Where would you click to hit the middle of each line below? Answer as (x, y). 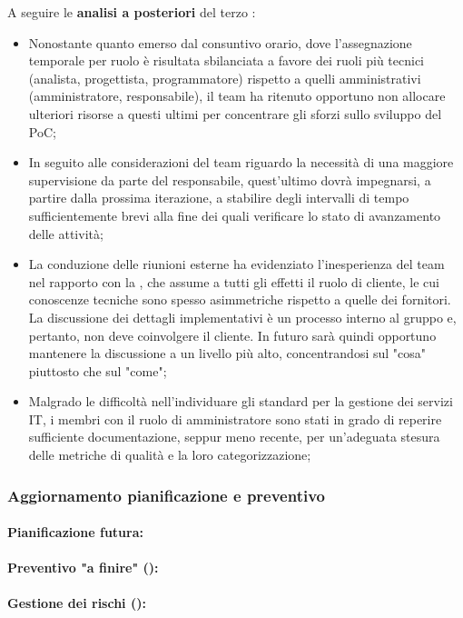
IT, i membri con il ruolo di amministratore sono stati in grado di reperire (235, 419)
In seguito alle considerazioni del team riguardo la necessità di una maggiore (241, 162)
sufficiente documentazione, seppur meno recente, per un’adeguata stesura (234, 437)
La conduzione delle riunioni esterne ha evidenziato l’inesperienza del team (236, 264)
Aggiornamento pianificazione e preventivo (167, 495)
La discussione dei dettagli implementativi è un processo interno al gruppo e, (242, 317)
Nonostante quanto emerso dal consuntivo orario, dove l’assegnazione (220, 42)
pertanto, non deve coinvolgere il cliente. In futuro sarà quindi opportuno (232, 335)
